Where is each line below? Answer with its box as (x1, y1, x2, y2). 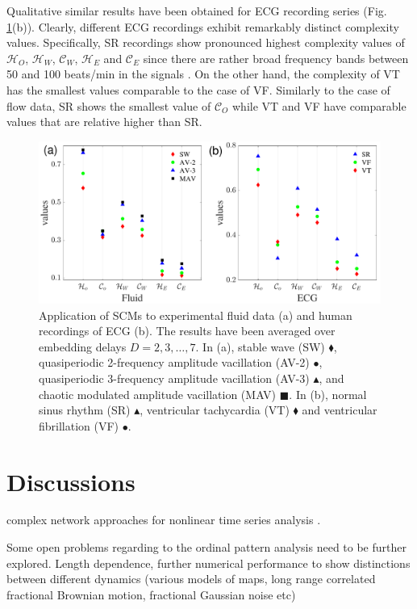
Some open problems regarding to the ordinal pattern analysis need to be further (6, 539, 407, 556)
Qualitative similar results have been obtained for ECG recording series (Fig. (6, 2, 387, 19)
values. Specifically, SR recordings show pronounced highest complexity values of (6, 34, 405, 51)
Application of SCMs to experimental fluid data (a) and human (39, 306, 352, 323)
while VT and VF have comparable (232, 97, 407, 114)
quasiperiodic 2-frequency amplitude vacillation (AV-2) (39, 354, 310, 371)
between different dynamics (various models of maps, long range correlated (6, 570, 376, 587)
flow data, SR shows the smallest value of (6, 97, 211, 114)
